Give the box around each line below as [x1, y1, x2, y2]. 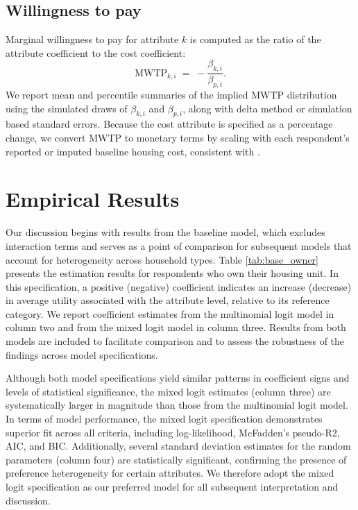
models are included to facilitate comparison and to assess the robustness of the [6, 334, 345, 348]
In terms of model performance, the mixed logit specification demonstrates [6, 411, 323, 426]
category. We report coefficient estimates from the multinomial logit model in [6, 306, 334, 321]
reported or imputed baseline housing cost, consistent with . [6, 144, 260, 158]
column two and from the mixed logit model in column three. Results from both [6, 320, 346, 334]
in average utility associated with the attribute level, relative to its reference [6, 293, 330, 307]
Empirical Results [6, 185, 180, 213]
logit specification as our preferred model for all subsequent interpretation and [6, 479, 339, 493]
